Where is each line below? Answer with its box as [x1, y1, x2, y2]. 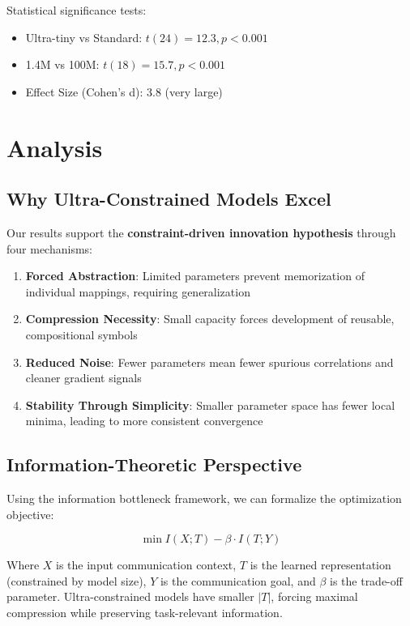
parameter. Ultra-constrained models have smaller [6, 588, 254, 605]
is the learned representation [250, 556, 391, 573]
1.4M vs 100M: [25, 56, 100, 73]
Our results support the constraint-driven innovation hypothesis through [6, 224, 396, 241]
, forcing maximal [271, 588, 358, 605]
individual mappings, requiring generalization [25, 283, 250, 300]
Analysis [6, 130, 103, 164]
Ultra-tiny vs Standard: [25, 28, 143, 45]
